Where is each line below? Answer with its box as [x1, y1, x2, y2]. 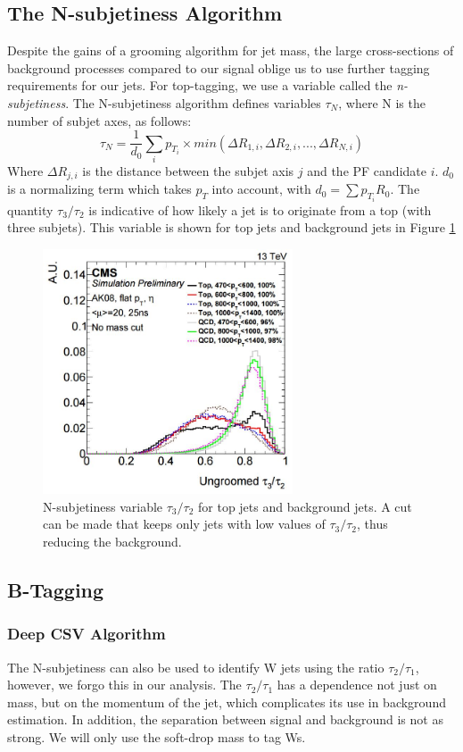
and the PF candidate [307, 161, 426, 180]
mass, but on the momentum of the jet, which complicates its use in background [7, 692, 446, 711]
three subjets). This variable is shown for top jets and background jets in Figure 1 [7, 218, 456, 237]
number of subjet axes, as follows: [7, 111, 192, 130]
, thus [357, 514, 388, 533]
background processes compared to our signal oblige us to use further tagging [7, 58, 430, 77]
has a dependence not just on [277, 675, 437, 694]
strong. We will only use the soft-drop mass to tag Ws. [7, 728, 306, 746]
